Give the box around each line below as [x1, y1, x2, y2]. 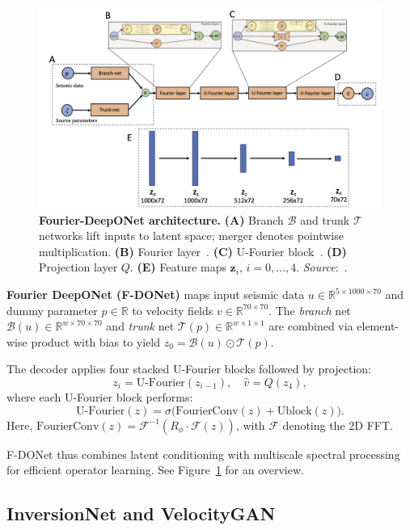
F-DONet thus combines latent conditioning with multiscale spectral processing [6, 445, 400, 462]
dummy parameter [6, 301, 98, 318]
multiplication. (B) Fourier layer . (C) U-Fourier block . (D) [39, 242, 347, 259]
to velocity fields [132, 301, 213, 318]
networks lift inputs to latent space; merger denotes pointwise [39, 227, 344, 244]
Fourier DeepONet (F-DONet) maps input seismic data [6, 286, 305, 303]
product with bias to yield [31, 333, 160, 350]
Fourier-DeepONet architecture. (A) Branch [39, 211, 284, 228]
